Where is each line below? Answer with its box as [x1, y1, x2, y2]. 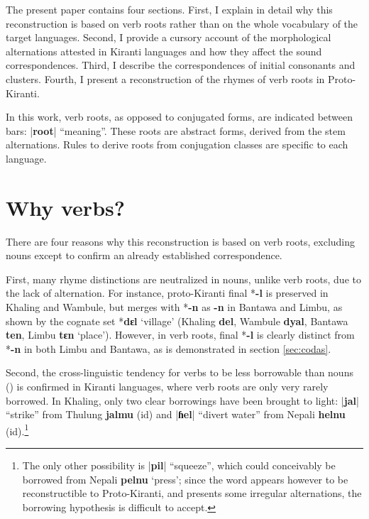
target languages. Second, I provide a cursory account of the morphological [6, 30, 331, 45]
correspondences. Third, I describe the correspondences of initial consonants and [6, 58, 356, 72]
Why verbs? [6, 192, 125, 222]
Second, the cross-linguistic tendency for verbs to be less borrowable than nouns [6, 365, 353, 380]
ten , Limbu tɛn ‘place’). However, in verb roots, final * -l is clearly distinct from [6, 327, 355, 342]
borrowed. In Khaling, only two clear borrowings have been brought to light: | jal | [6, 393, 359, 408]
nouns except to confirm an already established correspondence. [6, 248, 282, 263]
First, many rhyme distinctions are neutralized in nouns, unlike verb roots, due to [6, 271, 361, 286]
